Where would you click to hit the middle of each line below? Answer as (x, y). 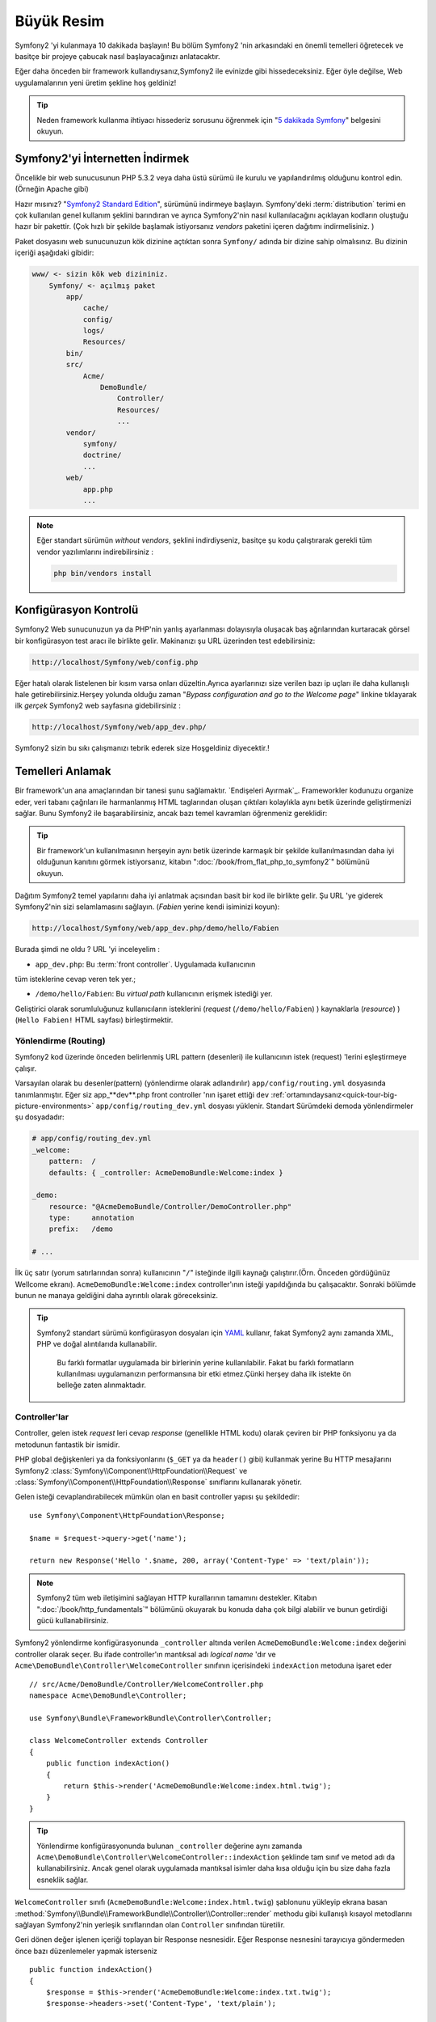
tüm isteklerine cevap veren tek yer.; (75, 979)
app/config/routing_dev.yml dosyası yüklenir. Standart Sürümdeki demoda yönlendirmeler (254, 1106)
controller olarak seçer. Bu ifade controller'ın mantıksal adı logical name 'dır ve (145, 1654)
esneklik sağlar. (63, 1880)
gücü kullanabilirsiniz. (73, 1620)
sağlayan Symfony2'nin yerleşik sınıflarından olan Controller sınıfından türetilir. (150, 1924)
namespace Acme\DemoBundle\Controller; (108, 1695)
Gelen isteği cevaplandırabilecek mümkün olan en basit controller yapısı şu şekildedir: (157, 1497)
